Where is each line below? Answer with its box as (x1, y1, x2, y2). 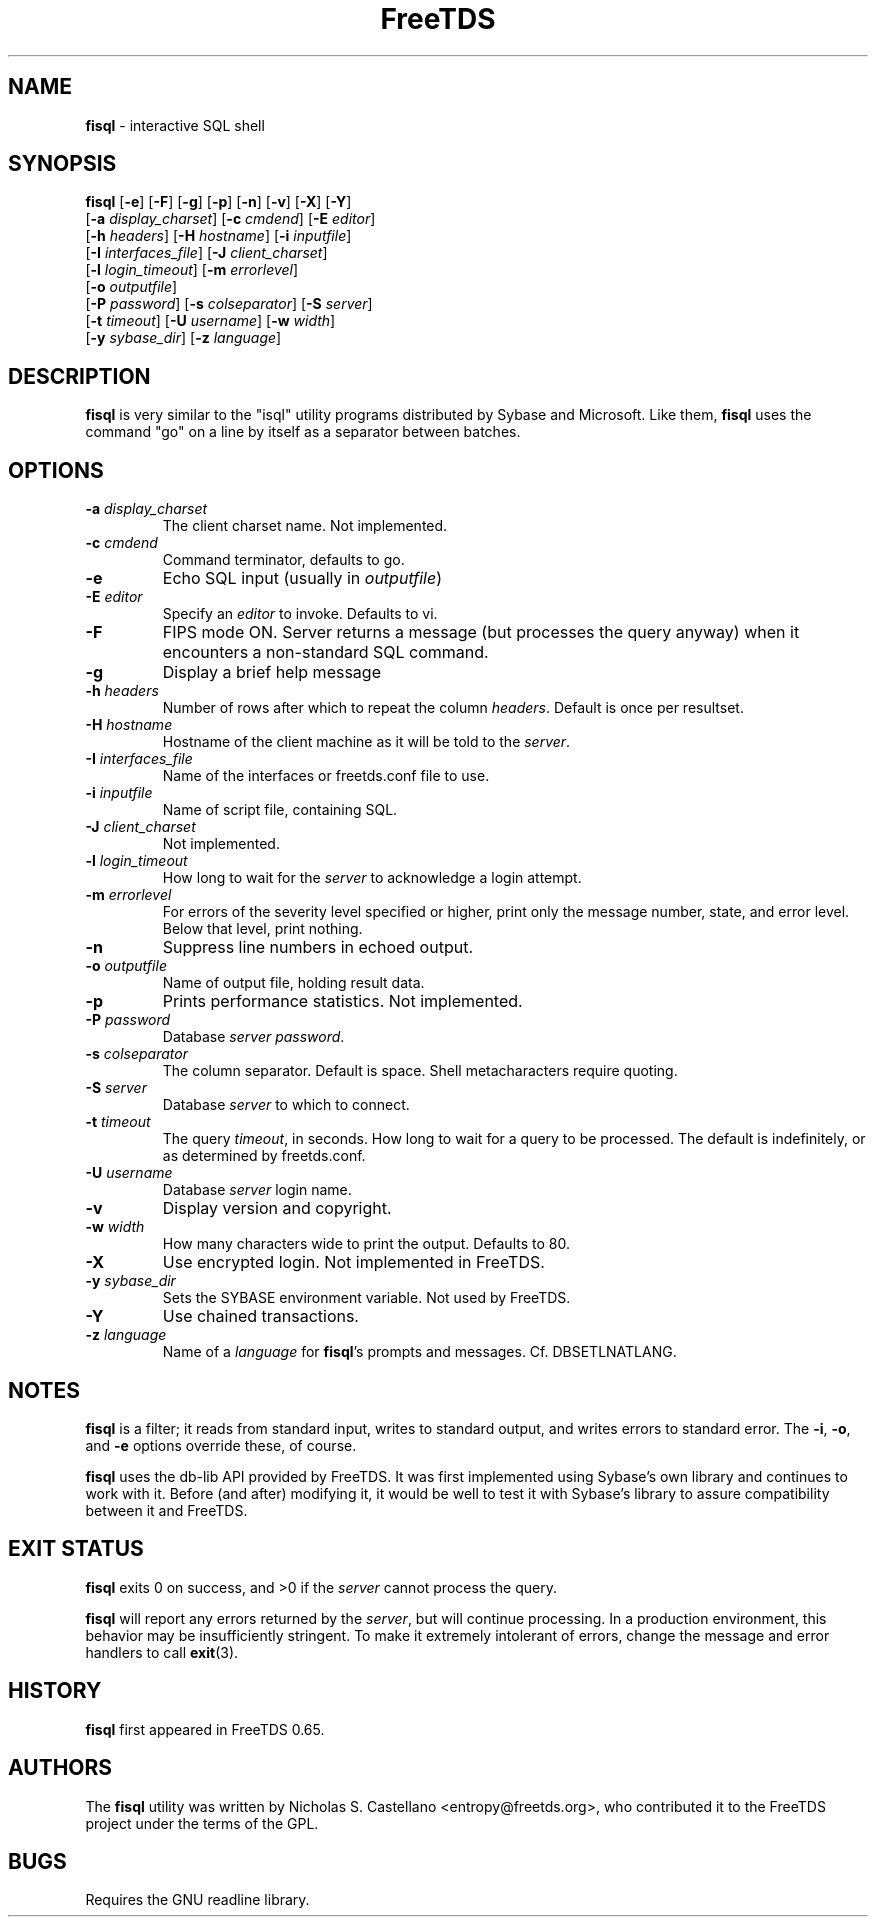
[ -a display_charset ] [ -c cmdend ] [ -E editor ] (85, 210, 376, 228)
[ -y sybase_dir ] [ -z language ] (85, 329, 282, 347)
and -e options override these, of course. (85, 1436, 357, 1454)
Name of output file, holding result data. (162, 974, 425, 992)
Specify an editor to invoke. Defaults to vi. (162, 605, 438, 623)
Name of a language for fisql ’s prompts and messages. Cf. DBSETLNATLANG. (162, 1343, 677, 1361)
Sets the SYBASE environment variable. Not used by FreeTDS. (162, 1289, 571, 1307)
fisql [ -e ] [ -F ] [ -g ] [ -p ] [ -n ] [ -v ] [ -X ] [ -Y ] (85, 193, 352, 211)
